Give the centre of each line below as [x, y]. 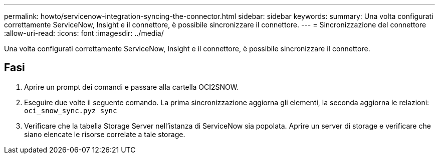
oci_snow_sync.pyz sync [71, 110]
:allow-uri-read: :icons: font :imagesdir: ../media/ [84, 33]
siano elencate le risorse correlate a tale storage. [105, 134]
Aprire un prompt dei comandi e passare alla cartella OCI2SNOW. [132, 87]
